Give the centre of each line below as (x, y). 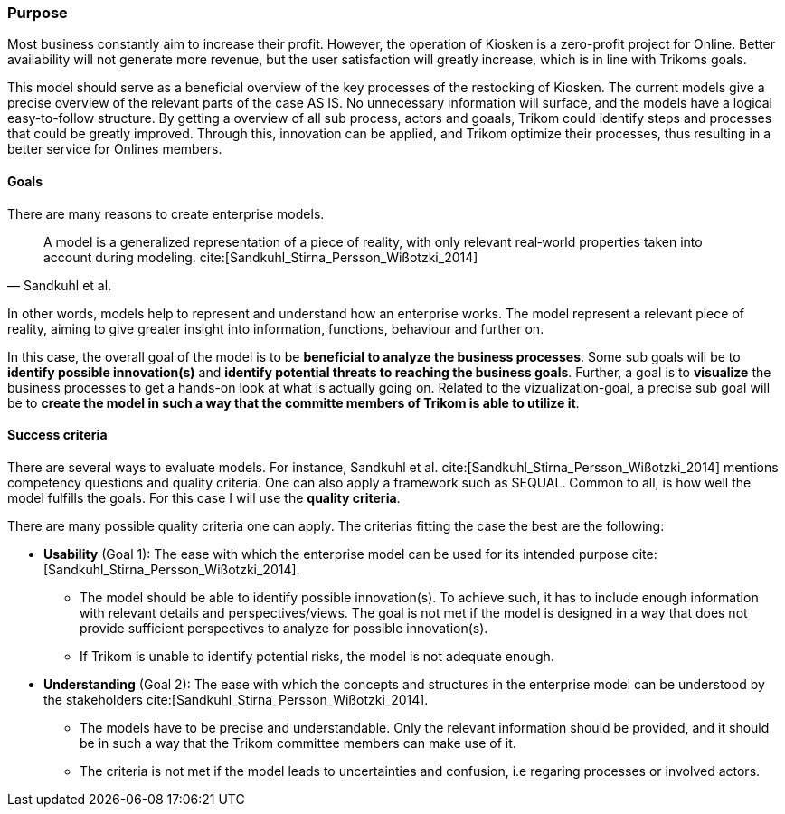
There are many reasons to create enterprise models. (166, 213)
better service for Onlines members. (115, 149)
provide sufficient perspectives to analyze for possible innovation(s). (284, 628)
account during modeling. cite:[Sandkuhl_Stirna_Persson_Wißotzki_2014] (261, 257)
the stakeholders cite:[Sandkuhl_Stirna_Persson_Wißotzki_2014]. (236, 699)
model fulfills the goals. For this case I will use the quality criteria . (204, 497)
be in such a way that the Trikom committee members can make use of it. (298, 743)
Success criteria (57, 435)
